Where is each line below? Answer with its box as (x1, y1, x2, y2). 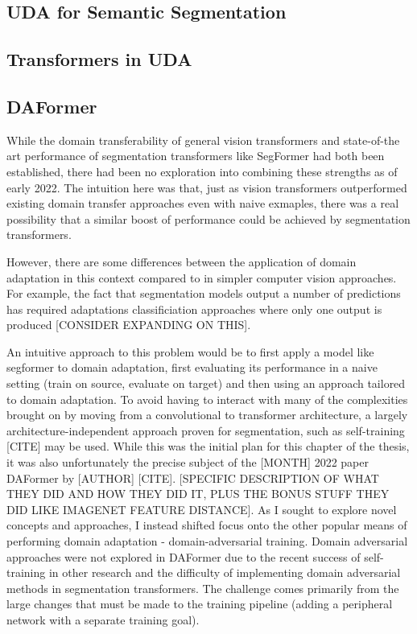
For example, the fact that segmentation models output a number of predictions (6, 285, 401, 302)
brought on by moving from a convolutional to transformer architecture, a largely (6, 406, 408, 423)
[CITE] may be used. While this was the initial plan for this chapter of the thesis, (6, 438, 410, 455)
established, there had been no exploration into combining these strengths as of (6, 163, 398, 179)
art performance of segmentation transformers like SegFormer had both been (6, 147, 385, 164)
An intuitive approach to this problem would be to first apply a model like (6, 343, 374, 360)
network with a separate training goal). (6, 611, 200, 628)
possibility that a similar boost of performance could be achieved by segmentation (6, 210, 411, 227)
